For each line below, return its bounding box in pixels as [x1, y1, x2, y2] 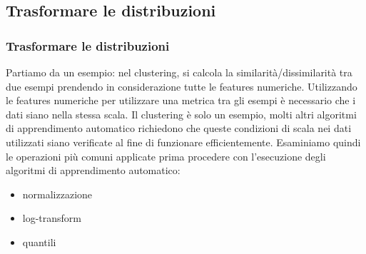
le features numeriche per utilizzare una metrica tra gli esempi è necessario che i [6, 93, 356, 108]
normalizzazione [22, 186, 93, 201]
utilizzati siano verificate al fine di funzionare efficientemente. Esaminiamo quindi [6, 134, 361, 149]
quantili [22, 234, 56, 249]
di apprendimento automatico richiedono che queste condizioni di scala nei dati [6, 121, 352, 136]
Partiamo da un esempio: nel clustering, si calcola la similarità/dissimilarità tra [6, 65, 352, 79]
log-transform [22, 210, 82, 225]
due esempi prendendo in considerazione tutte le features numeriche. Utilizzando [6, 78, 357, 93]
